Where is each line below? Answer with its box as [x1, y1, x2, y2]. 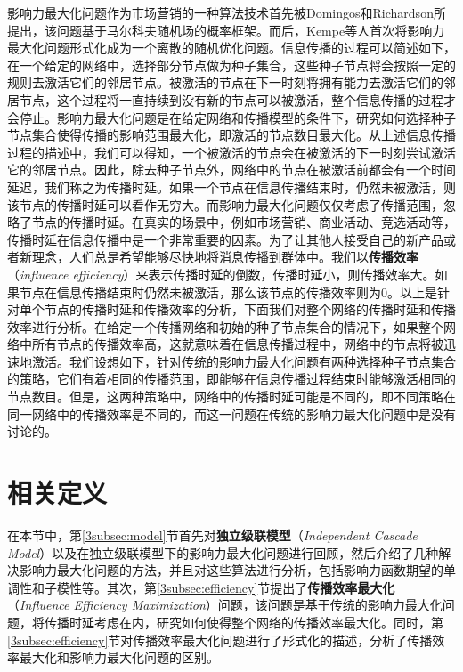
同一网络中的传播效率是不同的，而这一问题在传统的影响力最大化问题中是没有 [7, 404, 456, 423]
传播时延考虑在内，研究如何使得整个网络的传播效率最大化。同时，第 [44, 612, 443, 631]
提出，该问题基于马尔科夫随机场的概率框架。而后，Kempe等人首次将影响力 [7, 20, 445, 39]
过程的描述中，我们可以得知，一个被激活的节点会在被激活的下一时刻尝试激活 [7, 142, 456, 161]
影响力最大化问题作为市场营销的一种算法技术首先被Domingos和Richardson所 [7, 4, 446, 21]
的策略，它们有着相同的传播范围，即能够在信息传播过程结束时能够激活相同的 [7, 369, 456, 388]
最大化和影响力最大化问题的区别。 [19, 648, 219, 667]
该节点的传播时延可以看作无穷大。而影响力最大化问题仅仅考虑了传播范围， [7, 195, 443, 214]
